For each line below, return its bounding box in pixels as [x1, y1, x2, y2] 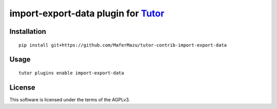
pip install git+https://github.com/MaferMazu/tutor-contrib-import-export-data [18, 42, 227, 48]
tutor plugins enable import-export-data [18, 70, 124, 76]
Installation [9, 27, 46, 36]
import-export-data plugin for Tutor [9, 8, 165, 19]
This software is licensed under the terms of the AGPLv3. [9, 96, 130, 102]
